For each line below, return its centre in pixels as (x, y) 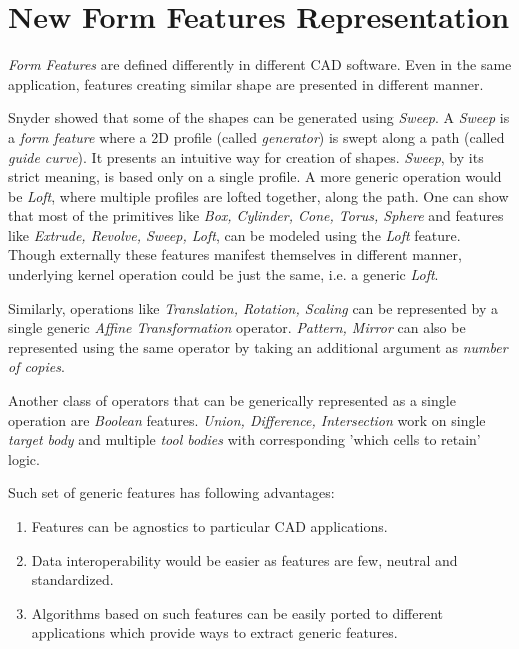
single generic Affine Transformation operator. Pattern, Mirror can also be (237, 327)
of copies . (36, 366)
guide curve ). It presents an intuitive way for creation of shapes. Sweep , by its (246, 156)
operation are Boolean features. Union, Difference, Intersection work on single (247, 419)
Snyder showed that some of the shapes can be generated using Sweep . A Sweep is (259, 117)
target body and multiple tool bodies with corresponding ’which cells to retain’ (244, 439)
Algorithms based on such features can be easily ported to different (237, 612)
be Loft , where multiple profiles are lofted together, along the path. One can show (258, 195)
